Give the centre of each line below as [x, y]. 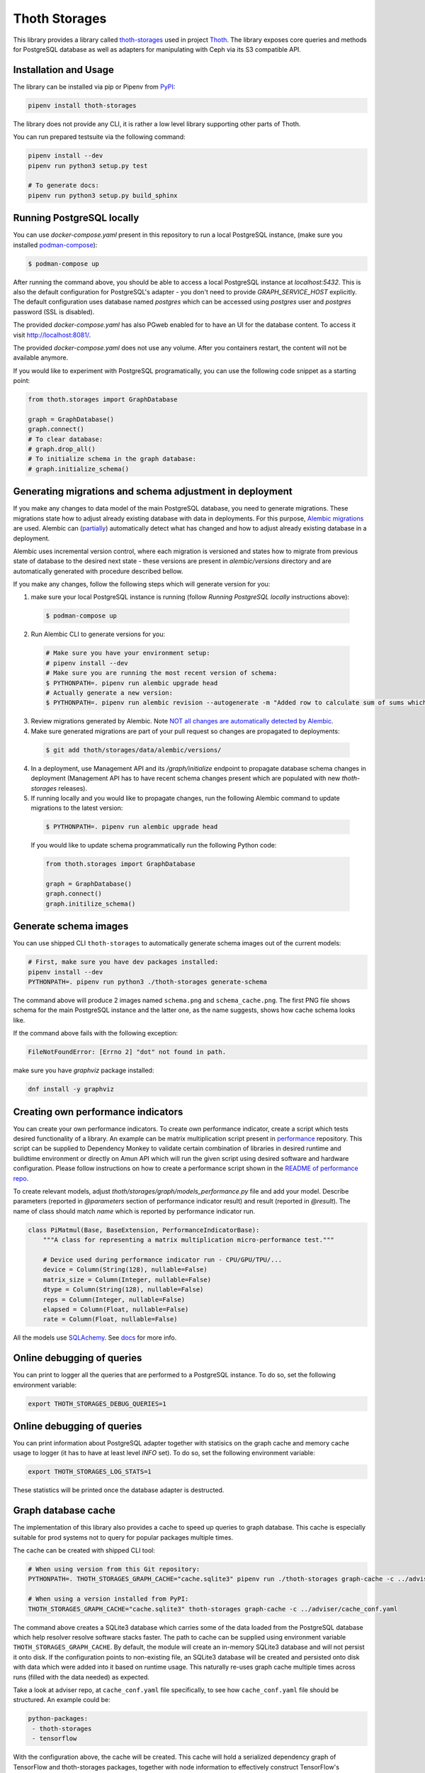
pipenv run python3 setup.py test [88, 166]
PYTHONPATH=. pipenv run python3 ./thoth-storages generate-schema [148, 982]
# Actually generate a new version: [109, 693]
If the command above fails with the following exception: [96, 1033]
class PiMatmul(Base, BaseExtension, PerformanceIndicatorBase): [144, 1230]
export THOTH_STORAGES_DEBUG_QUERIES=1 [97, 1404]
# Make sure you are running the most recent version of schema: [161, 673]
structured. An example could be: [62, 1700]
